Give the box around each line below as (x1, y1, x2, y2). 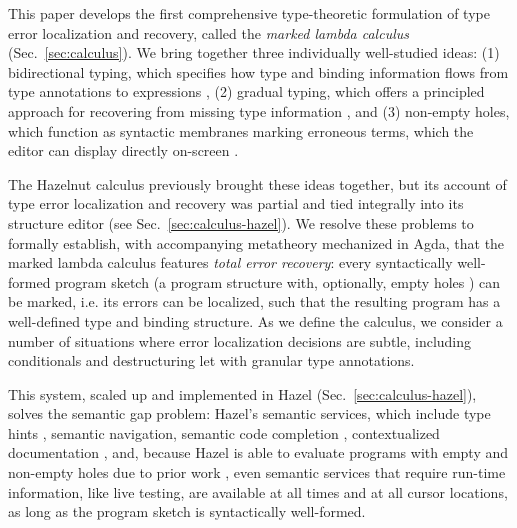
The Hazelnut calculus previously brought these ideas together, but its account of (8, 173, 507, 194)
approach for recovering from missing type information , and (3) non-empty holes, (8, 100, 510, 121)
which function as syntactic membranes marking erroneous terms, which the (8, 120, 474, 141)
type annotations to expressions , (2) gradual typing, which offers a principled (8, 81, 485, 102)
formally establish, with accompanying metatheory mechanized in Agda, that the (8, 232, 505, 253)
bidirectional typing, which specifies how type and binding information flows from (8, 61, 509, 82)
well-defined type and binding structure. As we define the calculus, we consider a (8, 310, 503, 331)
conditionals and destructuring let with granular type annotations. (8, 350, 415, 371)
